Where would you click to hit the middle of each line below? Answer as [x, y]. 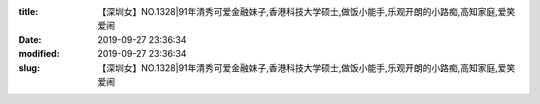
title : [28, 11]
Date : [30, 39]
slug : [29, 67]
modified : [39, 54]
